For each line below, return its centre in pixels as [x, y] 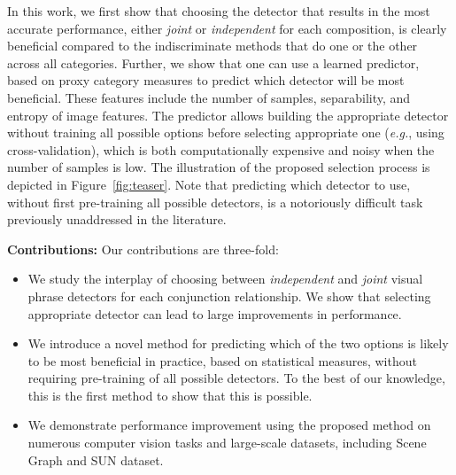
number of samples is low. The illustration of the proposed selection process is [219, 167]
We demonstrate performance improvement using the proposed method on [229, 425]
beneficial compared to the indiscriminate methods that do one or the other [213, 46]
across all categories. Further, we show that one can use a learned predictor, [213, 62]
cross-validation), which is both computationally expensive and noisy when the [221, 149]
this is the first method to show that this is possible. [170, 395]
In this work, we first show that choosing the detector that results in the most [219, 11]
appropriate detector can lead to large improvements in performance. [215, 313]
